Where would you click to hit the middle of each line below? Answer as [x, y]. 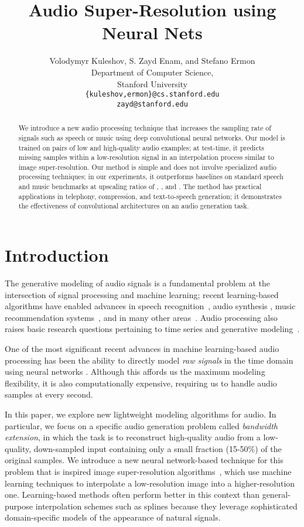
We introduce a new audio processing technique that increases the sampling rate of [145, 128]
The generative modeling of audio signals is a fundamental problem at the [137, 283]
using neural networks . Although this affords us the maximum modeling [135, 372]
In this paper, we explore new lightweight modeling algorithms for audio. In [141, 414]
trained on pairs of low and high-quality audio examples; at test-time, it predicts [141, 147]
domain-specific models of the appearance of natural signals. [113, 517]
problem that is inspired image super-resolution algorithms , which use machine [148, 471]
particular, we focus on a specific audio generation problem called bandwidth [141, 425]
